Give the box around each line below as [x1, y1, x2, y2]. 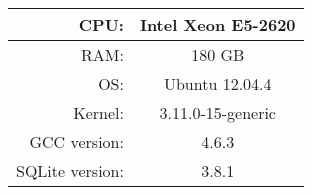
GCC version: [29, 130, 124, 153]
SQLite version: [16, 159, 124, 182]
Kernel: [73, 101, 124, 124]
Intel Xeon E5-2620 [139, 13, 296, 36]
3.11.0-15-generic [159, 101, 276, 124]
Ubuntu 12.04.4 [163, 72, 272, 95]
